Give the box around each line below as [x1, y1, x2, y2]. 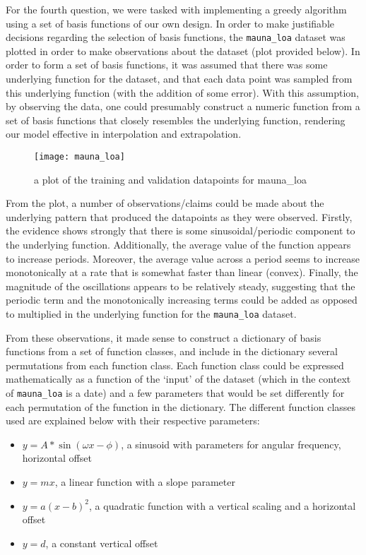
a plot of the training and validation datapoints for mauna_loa [34, 172, 307, 186]
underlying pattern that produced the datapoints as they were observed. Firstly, [6, 209, 353, 224]
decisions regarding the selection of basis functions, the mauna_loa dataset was [6, 30, 346, 44]
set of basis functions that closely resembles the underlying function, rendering [6, 112, 346, 127]
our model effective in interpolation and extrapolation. [6, 126, 242, 141]
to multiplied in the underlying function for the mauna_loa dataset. [6, 306, 297, 321]
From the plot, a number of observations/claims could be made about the [6, 196, 324, 210]
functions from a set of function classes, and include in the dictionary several [6, 344, 338, 359]
